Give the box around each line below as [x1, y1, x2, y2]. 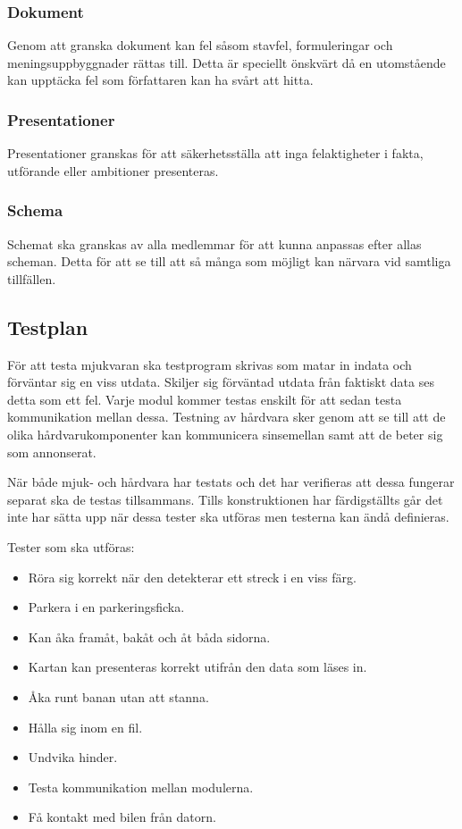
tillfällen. [7, 269, 56, 288]
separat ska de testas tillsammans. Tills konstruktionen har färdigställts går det [7, 490, 443, 508]
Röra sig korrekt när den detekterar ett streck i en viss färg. [28, 567, 357, 586]
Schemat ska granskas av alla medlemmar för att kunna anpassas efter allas [7, 234, 422, 253]
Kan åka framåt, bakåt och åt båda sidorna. [28, 627, 271, 646]
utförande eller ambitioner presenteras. [7, 161, 219, 180]
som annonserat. [7, 442, 97, 461]
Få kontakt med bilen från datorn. [28, 808, 216, 826]
